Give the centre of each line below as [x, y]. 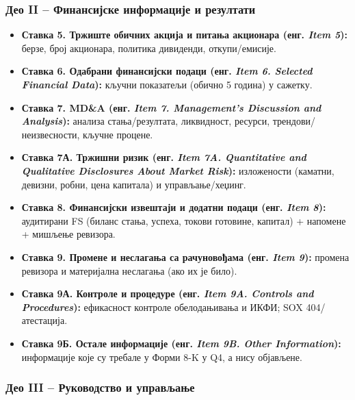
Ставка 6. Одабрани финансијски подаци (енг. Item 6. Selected [167, 71]
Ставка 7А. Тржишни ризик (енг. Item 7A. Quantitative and [164, 157]
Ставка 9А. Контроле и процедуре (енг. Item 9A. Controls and [168, 293]
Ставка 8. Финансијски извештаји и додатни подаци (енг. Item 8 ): [174, 207]
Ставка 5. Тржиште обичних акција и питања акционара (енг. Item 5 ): [184, 35]
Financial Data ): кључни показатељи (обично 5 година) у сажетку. [167, 84]
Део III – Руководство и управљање [100, 387]
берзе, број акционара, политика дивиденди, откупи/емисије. [149, 48]
